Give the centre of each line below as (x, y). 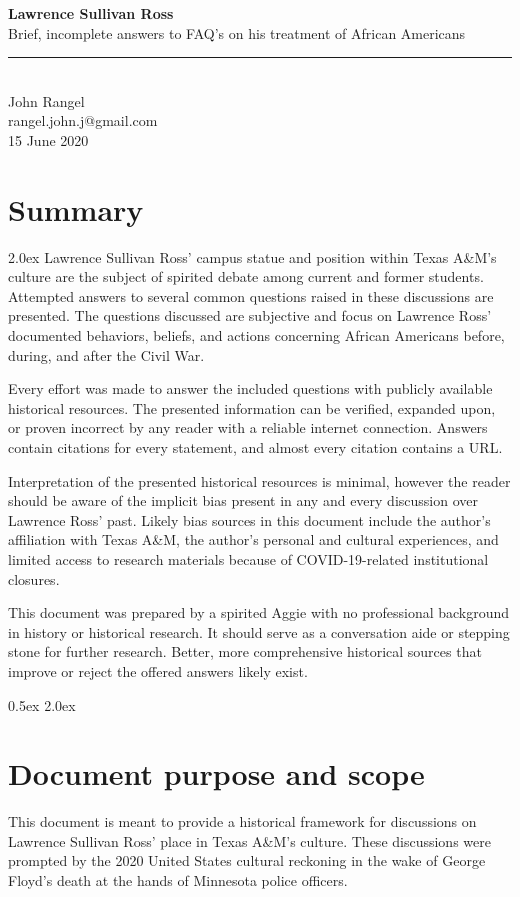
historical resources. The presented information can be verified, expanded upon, (252, 407)
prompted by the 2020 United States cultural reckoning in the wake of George (247, 860)
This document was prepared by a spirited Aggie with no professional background (259, 612)
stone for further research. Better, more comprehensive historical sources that (245, 651)
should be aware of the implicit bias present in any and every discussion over (243, 500)
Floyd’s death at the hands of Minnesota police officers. (178, 880)
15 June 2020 (48, 139)
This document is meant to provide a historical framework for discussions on (242, 821)
